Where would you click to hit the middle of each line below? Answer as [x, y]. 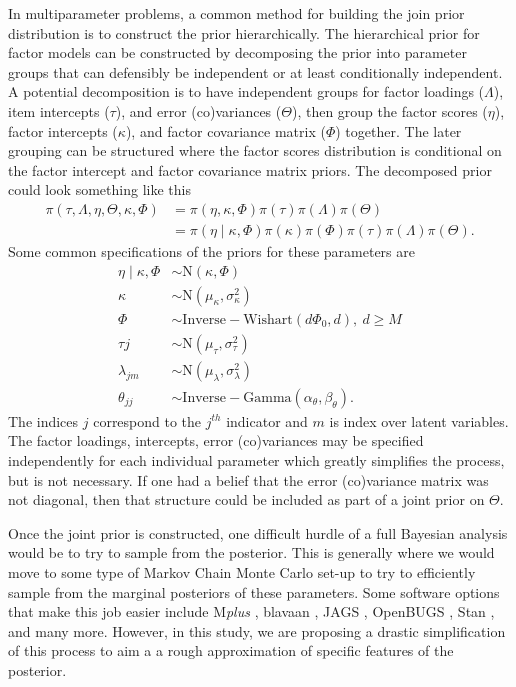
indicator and [267, 420]
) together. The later [398, 130]
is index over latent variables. [419, 420]
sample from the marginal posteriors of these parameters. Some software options [254, 591]
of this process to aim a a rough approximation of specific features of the [231, 650]
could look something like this [99, 189]
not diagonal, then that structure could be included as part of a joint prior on [246, 499]
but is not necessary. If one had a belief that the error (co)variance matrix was [248, 479]
